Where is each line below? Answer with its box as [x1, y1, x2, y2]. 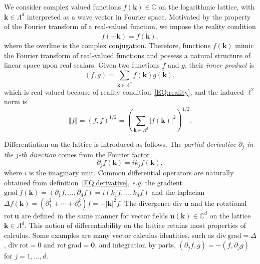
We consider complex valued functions [4, 2, 121, 12]
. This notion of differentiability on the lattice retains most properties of [25, 220, 246, 230]
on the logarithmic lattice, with [158, 2, 255, 12]
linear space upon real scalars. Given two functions [4, 60, 160, 70]
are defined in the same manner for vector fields [21, 210, 168, 220]
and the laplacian [151, 187, 205, 197]
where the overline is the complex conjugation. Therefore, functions [4, 40, 211, 50]
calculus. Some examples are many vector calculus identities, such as [4, 229, 214, 240]
